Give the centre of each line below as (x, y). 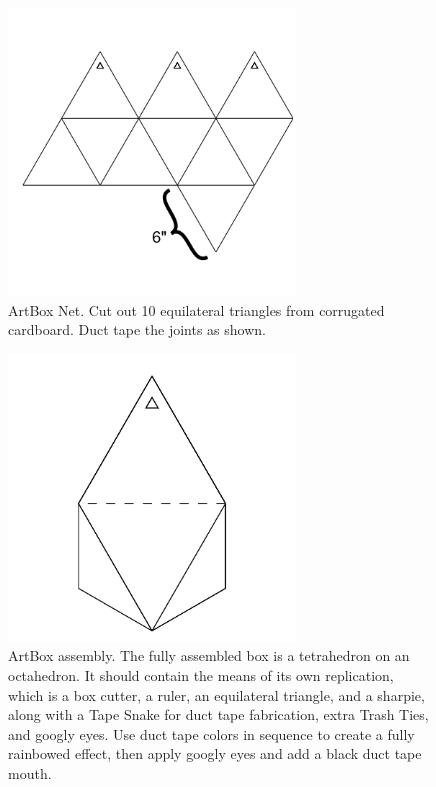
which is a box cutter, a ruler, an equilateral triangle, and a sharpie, (216, 694)
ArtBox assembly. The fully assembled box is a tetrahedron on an (209, 655)
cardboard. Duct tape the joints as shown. (137, 329)
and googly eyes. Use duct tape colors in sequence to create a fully (211, 733)
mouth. (30, 772)
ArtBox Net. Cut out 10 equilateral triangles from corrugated (196, 309)
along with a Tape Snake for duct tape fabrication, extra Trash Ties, (218, 714)
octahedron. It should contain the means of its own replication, (201, 674)
